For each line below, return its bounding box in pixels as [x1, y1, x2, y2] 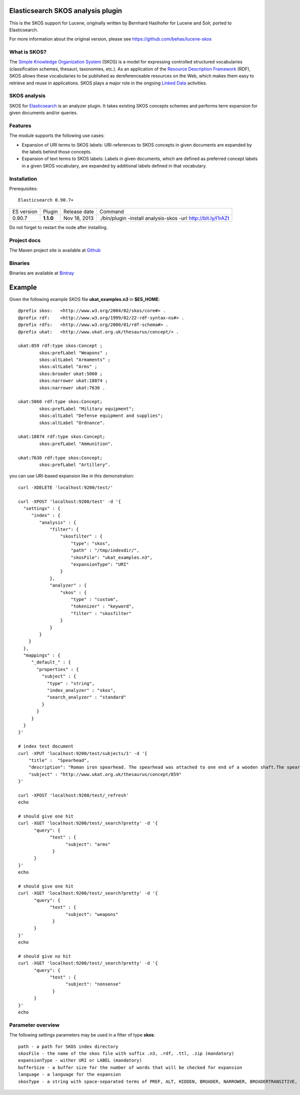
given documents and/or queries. [9, 110, 78, 116]
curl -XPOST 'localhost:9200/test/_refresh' [18, 792, 129, 798]
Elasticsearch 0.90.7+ [18, 197, 74, 203]
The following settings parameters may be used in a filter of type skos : [9, 1032, 155, 1038]
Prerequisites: [9, 185, 38, 191]
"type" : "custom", [70, 596, 118, 602]
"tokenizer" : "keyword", [70, 603, 134, 609]
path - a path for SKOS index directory [18, 1043, 118, 1049]
